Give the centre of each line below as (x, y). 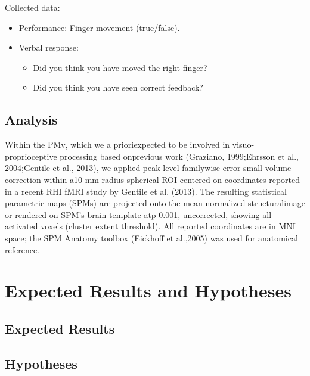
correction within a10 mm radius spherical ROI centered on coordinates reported (153, 179)
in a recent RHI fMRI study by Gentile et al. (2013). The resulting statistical (146, 191)
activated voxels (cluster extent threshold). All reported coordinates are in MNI (150, 226)
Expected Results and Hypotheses (148, 290)
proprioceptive (31, 156)
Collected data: (32, 7)
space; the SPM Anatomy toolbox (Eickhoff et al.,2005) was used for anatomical (151, 237)
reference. (22, 249)
